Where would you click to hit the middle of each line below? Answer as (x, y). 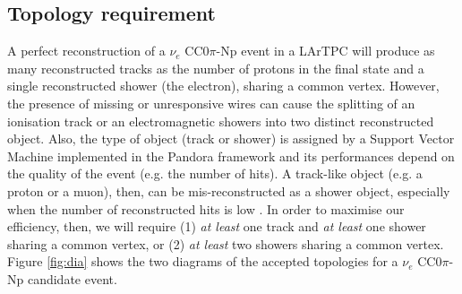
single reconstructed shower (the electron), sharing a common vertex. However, (223, 86)
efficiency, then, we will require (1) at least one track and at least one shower (217, 226)
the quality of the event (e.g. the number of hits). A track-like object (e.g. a (215, 173)
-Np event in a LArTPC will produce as (325, 51)
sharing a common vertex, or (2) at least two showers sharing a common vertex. (226, 243)
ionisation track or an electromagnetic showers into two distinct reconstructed (221, 121)
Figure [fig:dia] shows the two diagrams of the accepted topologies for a (203, 261)
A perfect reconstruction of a (86, 51)
